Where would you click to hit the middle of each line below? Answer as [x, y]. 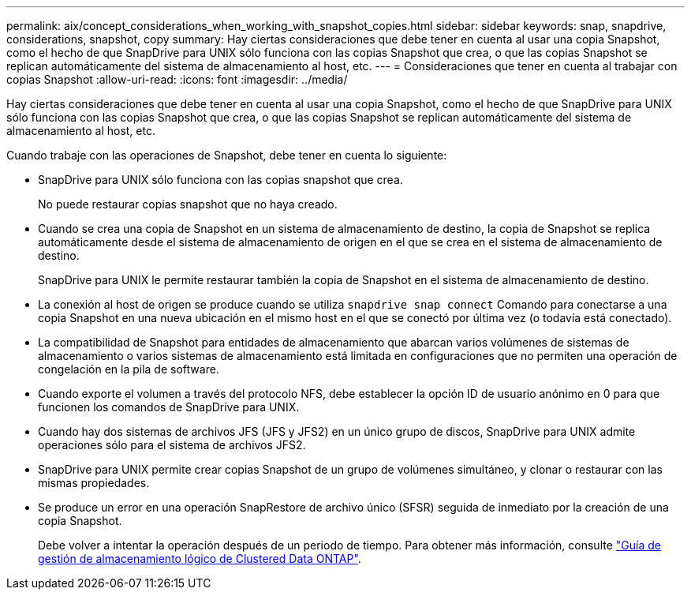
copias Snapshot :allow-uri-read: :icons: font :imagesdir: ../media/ [177, 79]
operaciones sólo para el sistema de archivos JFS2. [172, 445]
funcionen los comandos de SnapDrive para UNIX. [169, 407]
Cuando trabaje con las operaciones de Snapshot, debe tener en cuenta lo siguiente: [227, 155]
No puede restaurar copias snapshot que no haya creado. [188, 204]
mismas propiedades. [94, 483]
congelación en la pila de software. [129, 369]
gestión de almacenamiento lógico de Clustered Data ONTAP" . [200, 559]
